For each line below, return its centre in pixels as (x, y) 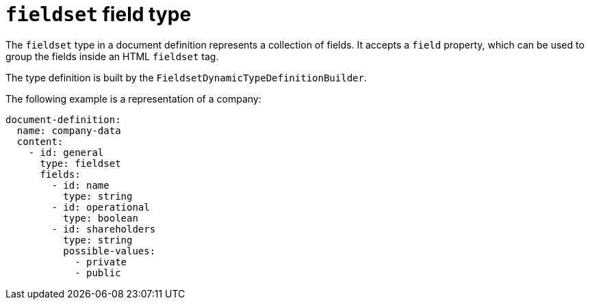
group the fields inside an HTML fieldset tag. (112, 56)
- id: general (66, 152)
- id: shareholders (104, 229)
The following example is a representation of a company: (133, 98)
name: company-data (69, 130)
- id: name (80, 185)
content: (40, 141)
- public (98, 273)
